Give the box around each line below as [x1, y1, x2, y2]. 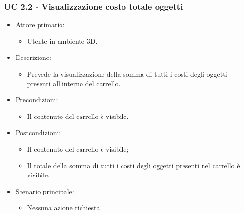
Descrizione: [15, 52, 51, 62]
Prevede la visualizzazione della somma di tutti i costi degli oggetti [27, 69, 227, 78]
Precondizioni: [15, 95, 58, 105]
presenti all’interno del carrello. [27, 78, 121, 88]
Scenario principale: [15, 186, 74, 196]
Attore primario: [15, 19, 65, 30]
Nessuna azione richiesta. [27, 202, 102, 213]
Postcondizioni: [15, 127, 61, 137]
